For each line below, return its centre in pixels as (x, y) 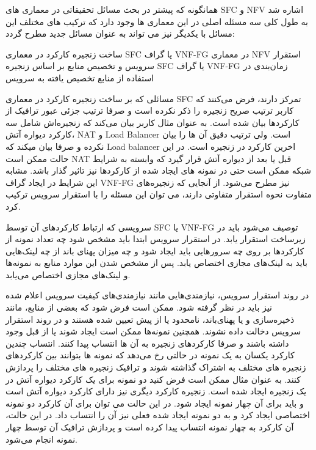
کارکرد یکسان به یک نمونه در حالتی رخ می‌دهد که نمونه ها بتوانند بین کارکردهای (150, 355)
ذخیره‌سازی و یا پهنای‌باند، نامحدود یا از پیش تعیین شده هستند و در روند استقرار (150, 319)
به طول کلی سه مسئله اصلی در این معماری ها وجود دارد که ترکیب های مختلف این (157, 21)
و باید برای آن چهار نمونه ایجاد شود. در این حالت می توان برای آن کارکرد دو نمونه (155, 403)
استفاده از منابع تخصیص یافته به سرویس (80, 77)
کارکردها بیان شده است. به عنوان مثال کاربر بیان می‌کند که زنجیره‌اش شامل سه (153, 122)
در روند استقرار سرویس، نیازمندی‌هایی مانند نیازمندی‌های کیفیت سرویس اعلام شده (157, 295)
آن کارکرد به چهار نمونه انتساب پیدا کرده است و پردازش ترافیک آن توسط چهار (150, 427)
